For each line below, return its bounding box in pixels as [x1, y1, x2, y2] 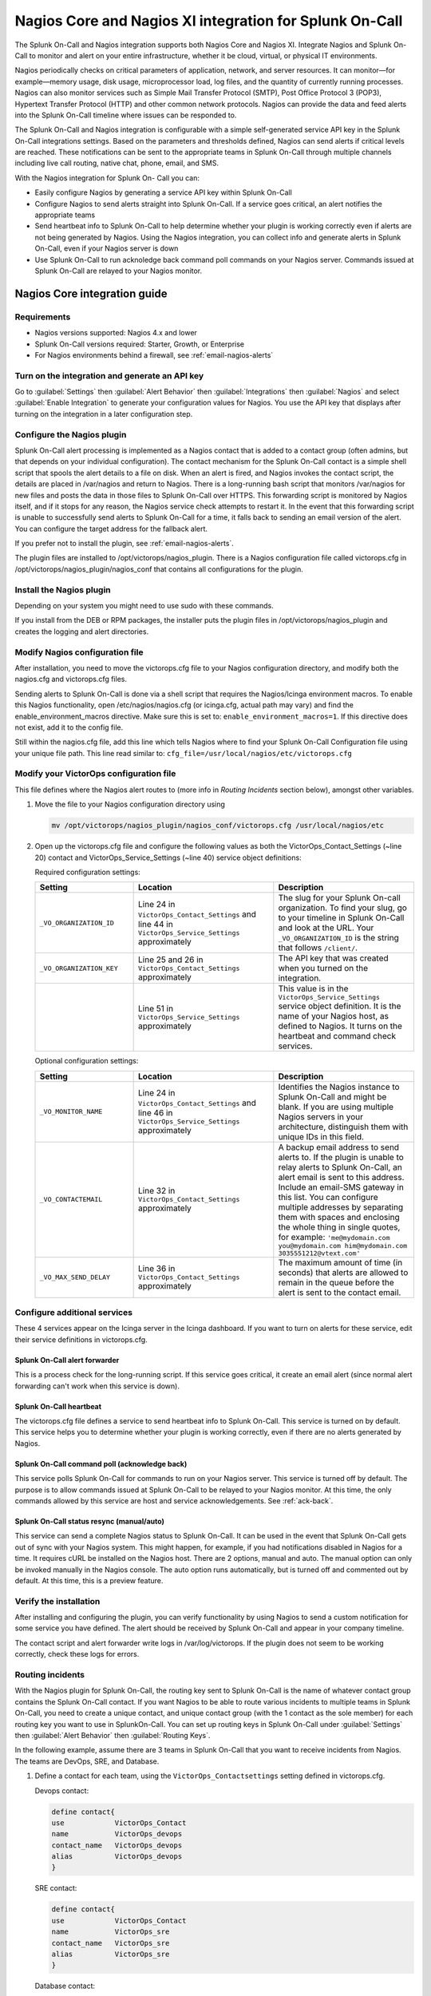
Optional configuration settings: [34, 1056, 139, 1066]
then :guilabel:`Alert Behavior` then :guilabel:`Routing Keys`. [14, 1730, 211, 1740]
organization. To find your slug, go [278, 902, 407, 913]
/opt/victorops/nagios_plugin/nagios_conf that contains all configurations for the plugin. [14, 564, 303, 574]
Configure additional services [14, 1307, 133, 1318]
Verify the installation [14, 1595, 101, 1606]
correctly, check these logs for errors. [14, 1649, 140, 1659]
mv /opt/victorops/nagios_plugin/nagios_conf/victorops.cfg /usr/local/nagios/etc [51, 821, 385, 830]
